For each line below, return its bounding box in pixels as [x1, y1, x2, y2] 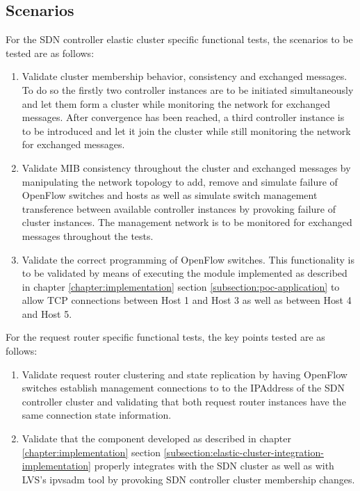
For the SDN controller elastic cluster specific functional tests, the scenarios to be [6, 32, 353, 47]
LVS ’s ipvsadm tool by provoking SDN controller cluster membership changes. [22, 472, 355, 486]
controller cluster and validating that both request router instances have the [22, 394, 346, 408]
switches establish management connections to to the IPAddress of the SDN [22, 380, 345, 395]
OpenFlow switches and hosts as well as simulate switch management [22, 188, 318, 202]
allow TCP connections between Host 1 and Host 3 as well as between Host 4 [22, 293, 352, 307]
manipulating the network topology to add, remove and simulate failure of [22, 174, 338, 188]
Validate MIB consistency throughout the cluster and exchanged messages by [22, 160, 351, 175]
